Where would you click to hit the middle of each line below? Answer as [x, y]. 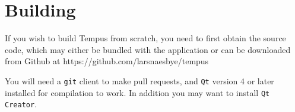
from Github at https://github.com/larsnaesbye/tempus [107, 61]
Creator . [21, 104]
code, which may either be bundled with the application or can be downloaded [148, 49]
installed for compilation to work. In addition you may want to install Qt [137, 92]
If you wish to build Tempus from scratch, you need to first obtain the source [145, 38]
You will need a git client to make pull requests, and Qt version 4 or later [139, 80]
